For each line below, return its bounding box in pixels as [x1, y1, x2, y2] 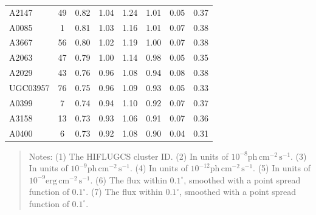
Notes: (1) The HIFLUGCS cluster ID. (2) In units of [29, 149, 228, 162]
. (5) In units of [253, 162, 311, 174]
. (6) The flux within [90, 173, 167, 186]
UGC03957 [9, 81, 50, 94]
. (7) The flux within [86, 185, 163, 198]
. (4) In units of [129, 162, 188, 174]
